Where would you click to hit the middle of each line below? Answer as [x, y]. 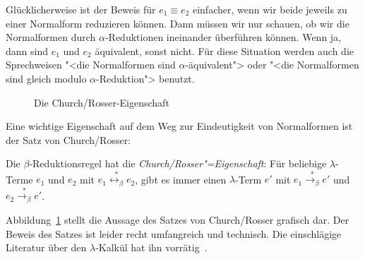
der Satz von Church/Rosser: [68, 139]
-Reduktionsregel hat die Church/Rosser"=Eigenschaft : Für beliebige [178, 163]
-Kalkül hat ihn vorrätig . [151, 247]
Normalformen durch [51, 37]
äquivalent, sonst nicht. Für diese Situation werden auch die [225, 50]
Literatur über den [46, 247]
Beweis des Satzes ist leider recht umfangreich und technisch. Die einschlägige [174, 233]
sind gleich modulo [46, 78]
